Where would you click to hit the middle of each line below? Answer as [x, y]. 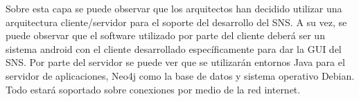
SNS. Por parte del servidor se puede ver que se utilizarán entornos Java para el [175, 62]
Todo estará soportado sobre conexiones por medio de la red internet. [153, 89]
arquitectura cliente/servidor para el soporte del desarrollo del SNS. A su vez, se [176, 22]
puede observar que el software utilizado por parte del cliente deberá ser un [165, 35]
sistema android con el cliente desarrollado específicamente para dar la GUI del [174, 48]
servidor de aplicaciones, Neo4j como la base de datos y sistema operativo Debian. [180, 75]
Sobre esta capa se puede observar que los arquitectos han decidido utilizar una [174, 8]
